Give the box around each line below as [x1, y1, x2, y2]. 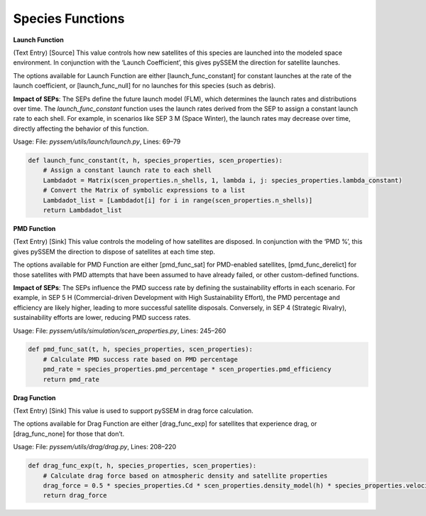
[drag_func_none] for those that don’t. [13, 429, 124, 438]
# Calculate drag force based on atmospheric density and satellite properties [43, 471, 328, 480]
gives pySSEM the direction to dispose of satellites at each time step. [13, 247, 216, 256]
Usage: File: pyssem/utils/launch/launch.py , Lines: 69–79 [13, 137, 181, 146]
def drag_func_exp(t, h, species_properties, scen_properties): [28, 462, 257, 470]
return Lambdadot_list [43, 206, 122, 214]
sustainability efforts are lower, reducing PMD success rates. [13, 313, 191, 322]
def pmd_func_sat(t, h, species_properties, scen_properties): [28, 345, 253, 353]
